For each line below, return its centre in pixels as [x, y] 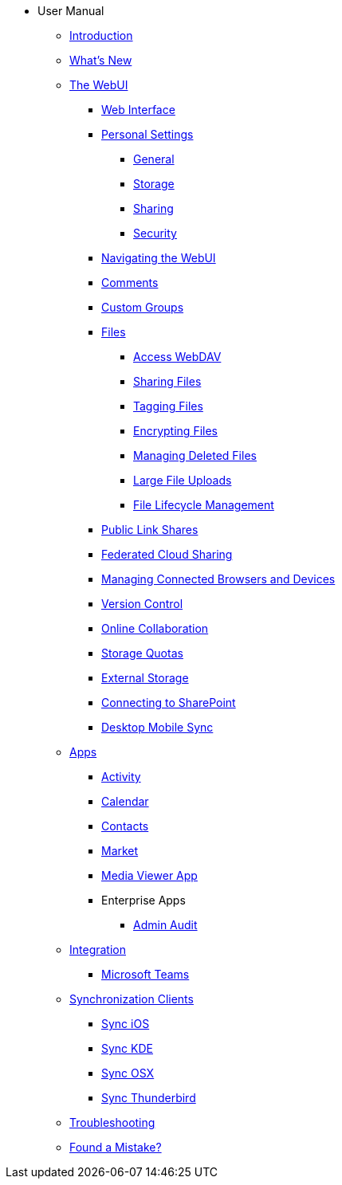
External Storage [145, 678]
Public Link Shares [150, 530]
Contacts [125, 826]
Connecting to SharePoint [169, 702]
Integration [98, 950]
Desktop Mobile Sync [157, 727]
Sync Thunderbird [149, 1098]
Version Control [142, 604]
